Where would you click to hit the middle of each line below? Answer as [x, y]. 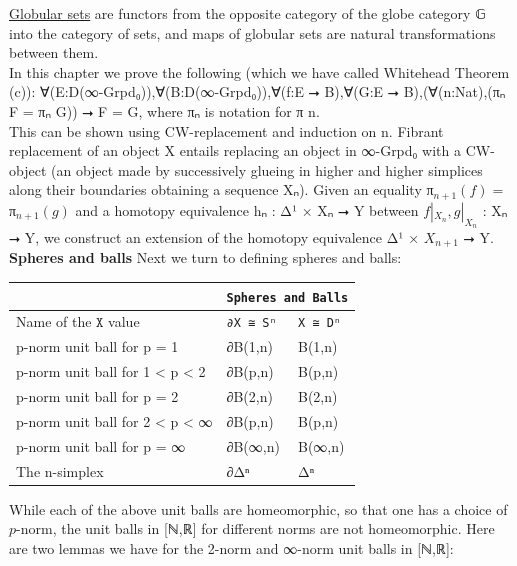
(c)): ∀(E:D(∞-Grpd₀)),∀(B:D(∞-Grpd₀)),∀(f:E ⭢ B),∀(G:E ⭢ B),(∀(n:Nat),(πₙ [257, 91]
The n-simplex [60, 470]
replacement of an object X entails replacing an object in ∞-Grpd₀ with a [235, 150]
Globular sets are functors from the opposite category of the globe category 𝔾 [247, 13]
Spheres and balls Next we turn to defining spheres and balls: [205, 257]
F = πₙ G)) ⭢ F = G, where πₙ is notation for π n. [164, 110]
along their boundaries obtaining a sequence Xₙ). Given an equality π [221, 189]
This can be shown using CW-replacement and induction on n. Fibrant [226, 130]
